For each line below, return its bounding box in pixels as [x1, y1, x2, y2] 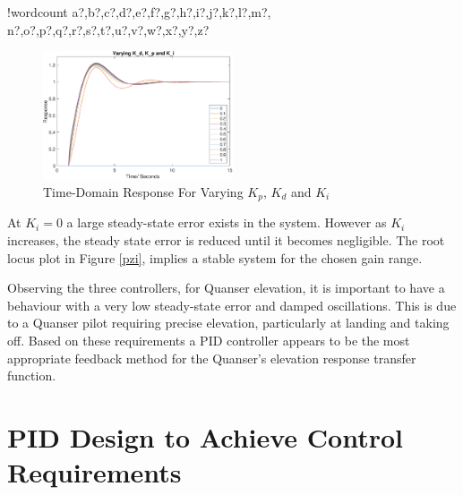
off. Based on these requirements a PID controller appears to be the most [7, 330, 410, 349]
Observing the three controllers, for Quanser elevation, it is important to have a [7, 278, 445, 297]
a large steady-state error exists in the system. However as [66, 213, 387, 232]
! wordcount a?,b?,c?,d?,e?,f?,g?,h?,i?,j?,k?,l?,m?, [7, 3, 271, 21]
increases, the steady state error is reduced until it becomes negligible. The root [7, 231, 445, 250]
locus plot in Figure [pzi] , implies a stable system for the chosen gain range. [7, 248, 423, 267]
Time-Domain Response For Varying [43, 182, 244, 201]
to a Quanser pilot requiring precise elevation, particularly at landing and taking [7, 313, 450, 332]
